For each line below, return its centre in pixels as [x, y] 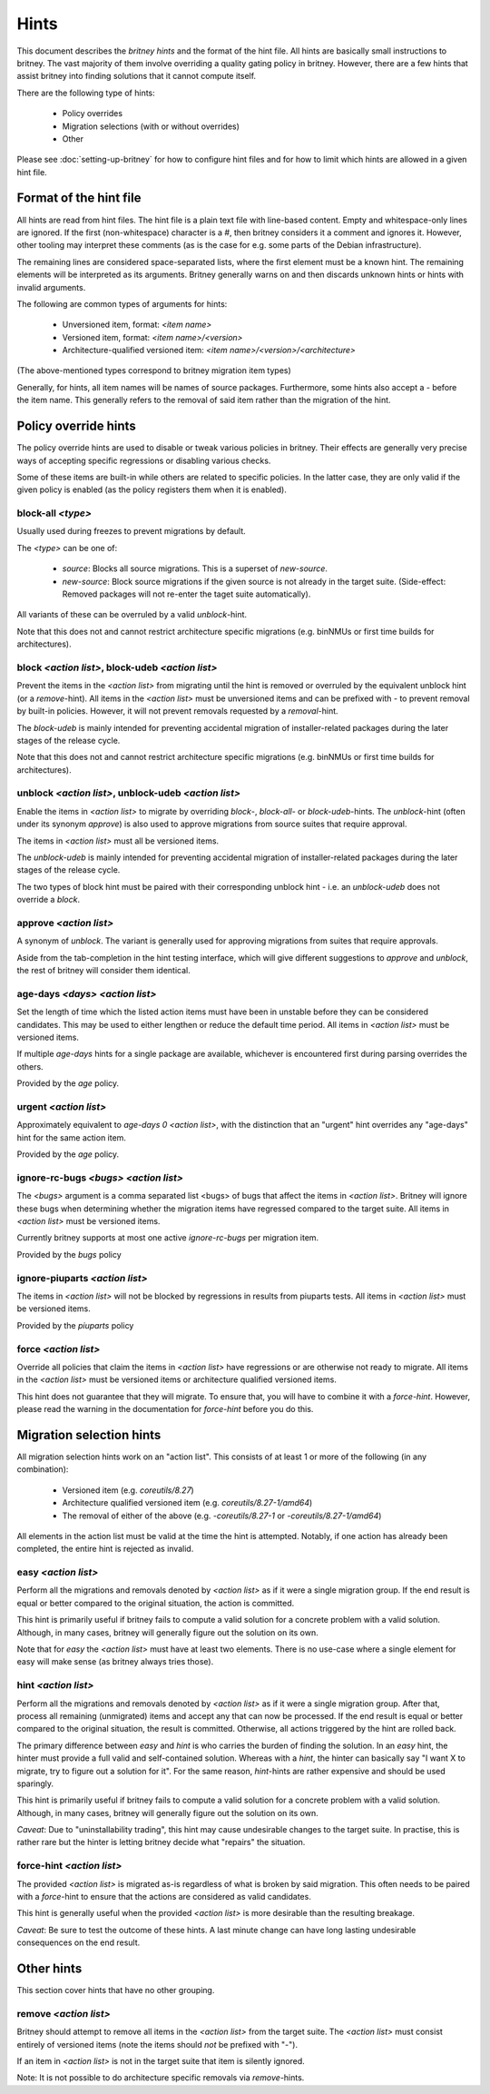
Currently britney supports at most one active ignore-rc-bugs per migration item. [168, 1238]
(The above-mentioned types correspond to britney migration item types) [154, 370]
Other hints [49, 1968]
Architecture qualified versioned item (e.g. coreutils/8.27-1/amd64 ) [187, 1503]
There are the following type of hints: [86, 93]
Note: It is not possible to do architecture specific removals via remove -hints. [161, 2078]
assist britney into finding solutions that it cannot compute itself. [137, 76]
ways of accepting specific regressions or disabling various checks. [144, 460]
